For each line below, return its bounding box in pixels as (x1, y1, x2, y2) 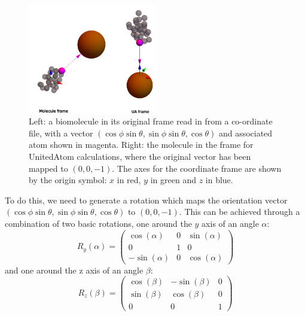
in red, (117, 174, 141, 186)
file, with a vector (29, 126, 93, 139)
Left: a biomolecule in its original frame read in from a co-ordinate (29, 115, 273, 127)
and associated (218, 126, 273, 139)
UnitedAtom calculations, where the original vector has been (29, 150, 251, 163)
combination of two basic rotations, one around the (5, 217, 192, 230)
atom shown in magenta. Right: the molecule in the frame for (29, 138, 254, 151)
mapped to (29, 162, 68, 174)
